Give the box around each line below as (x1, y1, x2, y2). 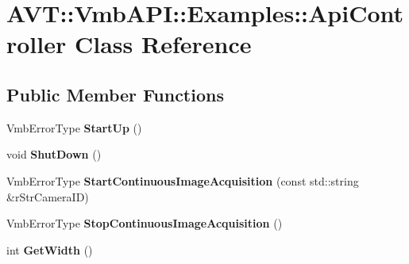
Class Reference (74, 28, 252, 60)
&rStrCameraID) (6, 188, 89, 205)
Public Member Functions (6, 82, 224, 106)
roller (6, 28, 67, 60)
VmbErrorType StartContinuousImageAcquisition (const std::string (6, 172, 359, 189)
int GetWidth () (6, 241, 93, 258)
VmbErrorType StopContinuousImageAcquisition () (6, 215, 283, 231)
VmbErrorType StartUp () (6, 119, 142, 136)
